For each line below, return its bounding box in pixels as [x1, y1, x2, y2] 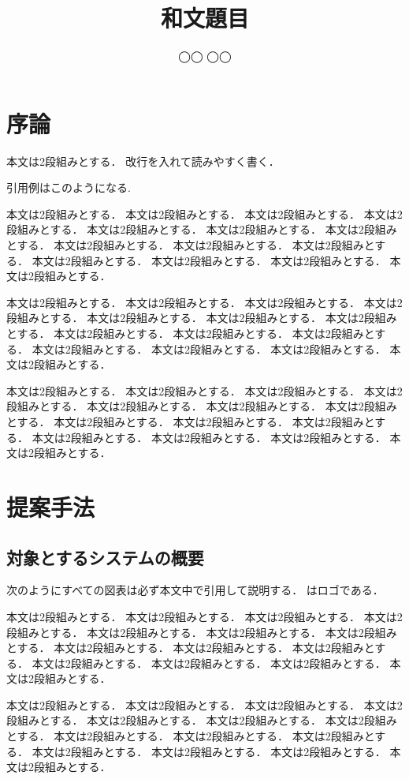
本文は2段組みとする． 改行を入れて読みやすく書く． [6, 152, 280, 169]
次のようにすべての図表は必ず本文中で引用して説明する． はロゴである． [6, 582, 384, 598]
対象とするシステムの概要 [6, 545, 204, 569]
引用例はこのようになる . [6, 179, 131, 196]
